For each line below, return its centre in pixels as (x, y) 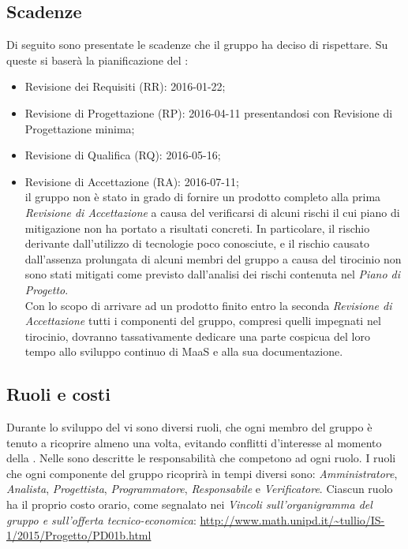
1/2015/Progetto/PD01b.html (79, 535)
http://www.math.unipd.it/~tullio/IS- (292, 519)
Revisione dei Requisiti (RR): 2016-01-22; (125, 86)
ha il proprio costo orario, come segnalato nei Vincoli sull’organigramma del (189, 504)
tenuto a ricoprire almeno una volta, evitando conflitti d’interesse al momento (194, 442)
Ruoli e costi (58, 394)
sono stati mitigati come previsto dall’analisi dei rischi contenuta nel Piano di (213, 274)
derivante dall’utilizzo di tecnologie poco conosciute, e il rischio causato (197, 243)
